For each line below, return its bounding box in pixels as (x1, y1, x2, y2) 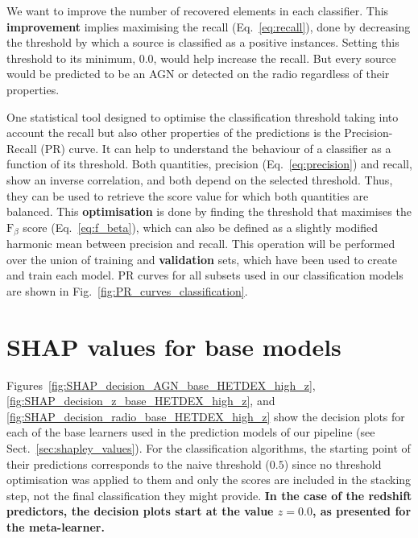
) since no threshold (283, 455, 382, 472)
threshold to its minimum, (6, 49, 136, 66)
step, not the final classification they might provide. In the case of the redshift (6, 486, 412, 503)
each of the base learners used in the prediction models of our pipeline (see (6, 424, 375, 441)
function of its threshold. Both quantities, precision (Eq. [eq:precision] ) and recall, (6, 155, 412, 172)
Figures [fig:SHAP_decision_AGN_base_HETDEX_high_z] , (6, 376, 316, 393)
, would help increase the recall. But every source (153, 49, 396, 66)
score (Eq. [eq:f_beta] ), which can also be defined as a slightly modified (23, 218, 378, 235)
